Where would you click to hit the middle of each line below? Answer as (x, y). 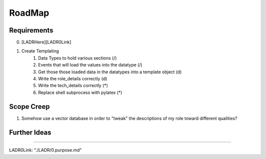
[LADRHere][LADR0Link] (46, 42)
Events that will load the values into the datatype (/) (90, 65)
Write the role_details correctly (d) (73, 79)
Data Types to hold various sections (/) (78, 58)
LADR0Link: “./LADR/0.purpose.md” (45, 150)
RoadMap (29, 13)
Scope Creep (30, 107)
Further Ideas (30, 132)
